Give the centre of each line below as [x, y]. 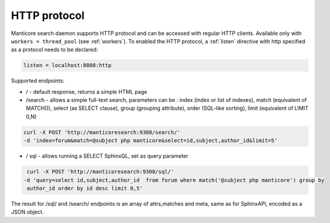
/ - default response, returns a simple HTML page [87, 91]
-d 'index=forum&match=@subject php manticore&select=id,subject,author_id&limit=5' [150, 141]
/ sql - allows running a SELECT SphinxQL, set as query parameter [107, 156]
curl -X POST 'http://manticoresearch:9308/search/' [102, 132]
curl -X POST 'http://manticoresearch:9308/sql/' [101, 172]
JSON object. [27, 212]
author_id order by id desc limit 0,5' [85, 188]
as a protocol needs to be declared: [54, 50]
